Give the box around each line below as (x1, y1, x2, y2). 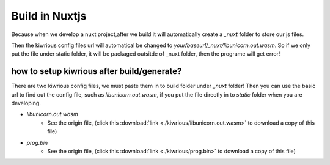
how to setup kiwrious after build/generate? (11, 66, 182, 76)
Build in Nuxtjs (11, 9, 87, 23)
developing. (11, 100, 41, 107)
